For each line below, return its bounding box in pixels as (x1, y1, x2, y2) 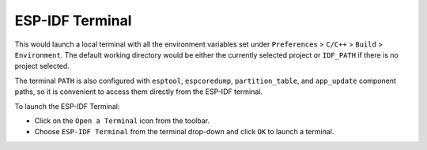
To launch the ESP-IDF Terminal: (14, 101, 120, 111)
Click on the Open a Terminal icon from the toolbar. (34, 115, 210, 126)
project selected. (14, 62, 70, 71)
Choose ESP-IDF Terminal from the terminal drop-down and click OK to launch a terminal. (34, 127, 334, 137)
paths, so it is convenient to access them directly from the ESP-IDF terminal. (14, 87, 263, 96)
